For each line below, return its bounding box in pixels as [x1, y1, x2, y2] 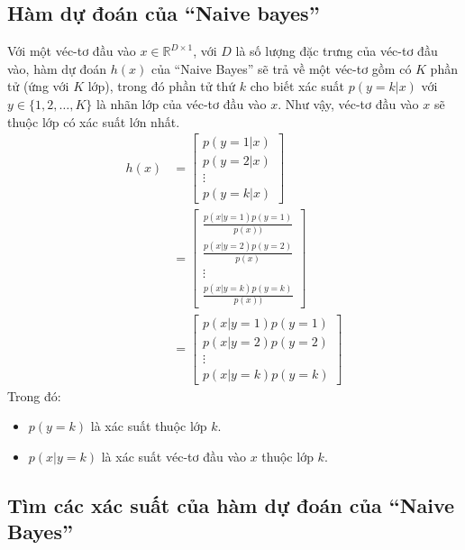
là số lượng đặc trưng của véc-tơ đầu [235, 41, 438, 60]
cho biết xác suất [250, 77, 345, 96]
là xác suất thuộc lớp [90, 417, 207, 435]
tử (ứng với [7, 77, 69, 96]
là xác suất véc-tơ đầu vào [101, 446, 246, 465]
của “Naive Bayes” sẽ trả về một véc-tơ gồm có [150, 59, 412, 78]
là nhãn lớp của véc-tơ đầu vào [96, 94, 267, 113]
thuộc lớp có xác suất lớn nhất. [7, 112, 180, 131]
